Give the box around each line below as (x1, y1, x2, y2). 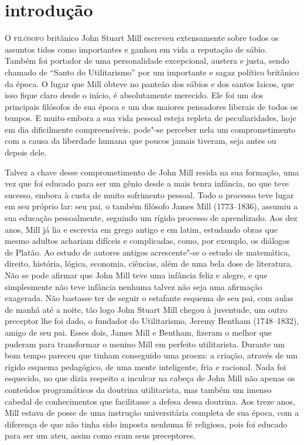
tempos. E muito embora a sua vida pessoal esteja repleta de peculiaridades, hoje (5, 112, 296, 124)
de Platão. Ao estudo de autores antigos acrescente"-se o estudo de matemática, (5, 246, 291, 258)
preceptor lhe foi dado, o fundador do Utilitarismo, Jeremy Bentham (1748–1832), (5, 315, 299, 327)
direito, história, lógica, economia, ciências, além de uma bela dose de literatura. (5, 257, 293, 270)
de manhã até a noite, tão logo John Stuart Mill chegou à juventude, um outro (5, 303, 288, 315)
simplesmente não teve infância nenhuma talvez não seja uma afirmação (5, 280, 262, 292)
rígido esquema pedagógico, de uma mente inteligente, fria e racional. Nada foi (5, 360, 286, 372)
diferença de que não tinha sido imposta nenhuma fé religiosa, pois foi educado (5, 418, 288, 430)
